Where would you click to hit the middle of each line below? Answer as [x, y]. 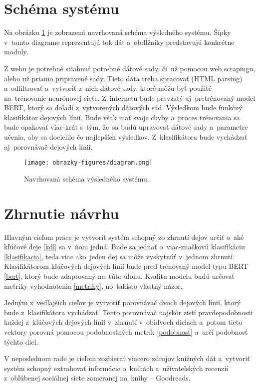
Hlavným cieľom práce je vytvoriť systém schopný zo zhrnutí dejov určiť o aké [124, 237]
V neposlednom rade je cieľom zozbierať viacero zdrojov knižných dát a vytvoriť [127, 358]
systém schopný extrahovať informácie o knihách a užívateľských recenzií [116, 368]
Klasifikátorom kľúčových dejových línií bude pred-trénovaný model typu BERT [126, 266]
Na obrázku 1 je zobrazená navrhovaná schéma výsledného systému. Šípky [118, 32]
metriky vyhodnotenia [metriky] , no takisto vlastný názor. [93, 286]
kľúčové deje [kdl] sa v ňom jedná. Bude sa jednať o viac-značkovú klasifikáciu [125, 247]
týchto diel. [21, 341]
